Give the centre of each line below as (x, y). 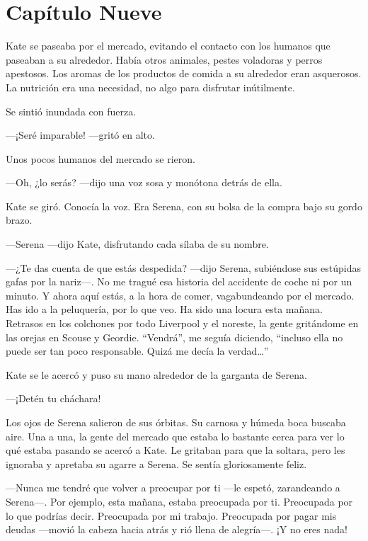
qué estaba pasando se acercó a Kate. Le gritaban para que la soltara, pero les (176, 450)
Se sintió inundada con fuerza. (71, 111)
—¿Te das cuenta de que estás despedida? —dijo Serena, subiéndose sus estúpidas (184, 267)
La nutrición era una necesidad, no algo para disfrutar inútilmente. (150, 87)
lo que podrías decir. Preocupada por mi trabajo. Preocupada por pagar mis (171, 515)
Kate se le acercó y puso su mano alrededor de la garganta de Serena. (156, 374)
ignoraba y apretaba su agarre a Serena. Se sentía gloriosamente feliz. (156, 463)
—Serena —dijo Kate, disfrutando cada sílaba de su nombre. (137, 244)
